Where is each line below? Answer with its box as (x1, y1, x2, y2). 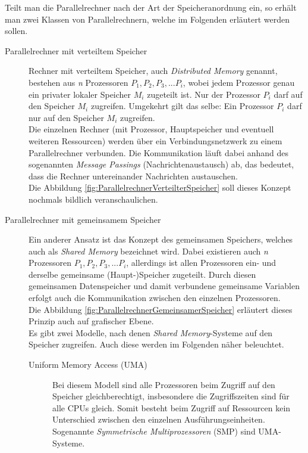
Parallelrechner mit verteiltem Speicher (5, 44, 147, 57)
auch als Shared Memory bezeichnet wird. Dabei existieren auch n (29, 244, 268, 257)
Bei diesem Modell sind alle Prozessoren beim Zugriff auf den (52, 378, 275, 390)
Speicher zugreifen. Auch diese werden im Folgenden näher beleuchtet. (29, 338, 284, 350)
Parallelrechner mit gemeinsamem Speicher (5, 213, 161, 225)
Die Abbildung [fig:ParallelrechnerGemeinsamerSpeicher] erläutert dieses (29, 303, 293, 315)
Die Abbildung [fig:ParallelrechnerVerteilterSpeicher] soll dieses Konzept (29, 181, 291, 194)
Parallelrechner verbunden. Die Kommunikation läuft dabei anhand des (29, 146, 289, 159)
